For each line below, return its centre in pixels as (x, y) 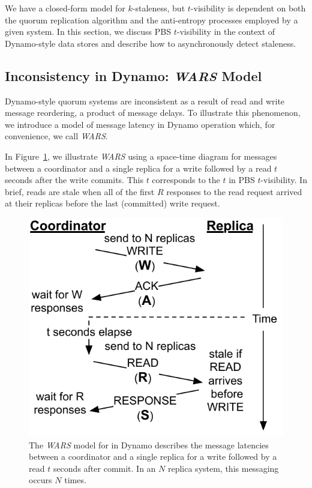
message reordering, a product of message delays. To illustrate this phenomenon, (153, 113)
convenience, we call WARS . (56, 136)
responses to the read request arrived (234, 191)
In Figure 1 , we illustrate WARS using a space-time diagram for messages (141, 156)
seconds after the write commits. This (74, 180)
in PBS (242, 180)
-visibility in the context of (226, 32)
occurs (40, 480)
